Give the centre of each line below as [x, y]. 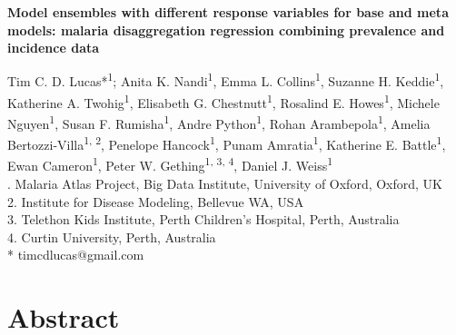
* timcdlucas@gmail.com [76, 255]
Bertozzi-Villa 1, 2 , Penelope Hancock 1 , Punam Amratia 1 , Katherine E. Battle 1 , [227, 143]
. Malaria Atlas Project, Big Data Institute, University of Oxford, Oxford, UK [225, 184]
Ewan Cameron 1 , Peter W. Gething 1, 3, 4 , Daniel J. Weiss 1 [170, 164]
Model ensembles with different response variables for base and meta [228, 12]
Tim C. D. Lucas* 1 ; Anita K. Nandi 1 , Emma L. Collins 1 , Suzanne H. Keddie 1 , [226, 80]
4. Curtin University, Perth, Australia [112, 236]
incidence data [54, 48]
